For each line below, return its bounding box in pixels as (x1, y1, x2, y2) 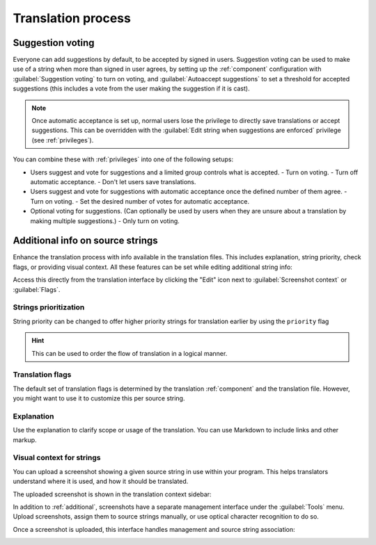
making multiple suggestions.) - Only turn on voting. (30, 216, 180, 225)
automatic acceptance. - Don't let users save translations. (30, 177, 196, 186)
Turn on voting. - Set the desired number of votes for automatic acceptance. (30, 197, 250, 205)
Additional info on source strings (13, 235, 158, 247)
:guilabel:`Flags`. (13, 285, 61, 293)
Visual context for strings (13, 453, 101, 462)
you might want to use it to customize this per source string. (13, 394, 185, 402)
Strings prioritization (13, 302, 85, 312)
